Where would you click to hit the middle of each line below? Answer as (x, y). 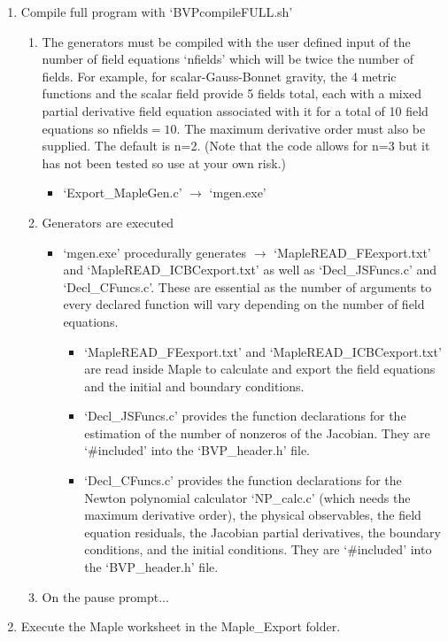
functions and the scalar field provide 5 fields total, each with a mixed (232, 93)
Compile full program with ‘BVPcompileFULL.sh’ (157, 12)
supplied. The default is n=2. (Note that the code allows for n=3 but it (236, 146)
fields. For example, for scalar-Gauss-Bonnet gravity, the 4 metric (219, 76)
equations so (75, 128)
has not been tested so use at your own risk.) (164, 162)
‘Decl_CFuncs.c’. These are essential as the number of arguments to (247, 286)
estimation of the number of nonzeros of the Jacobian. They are (257, 432)
